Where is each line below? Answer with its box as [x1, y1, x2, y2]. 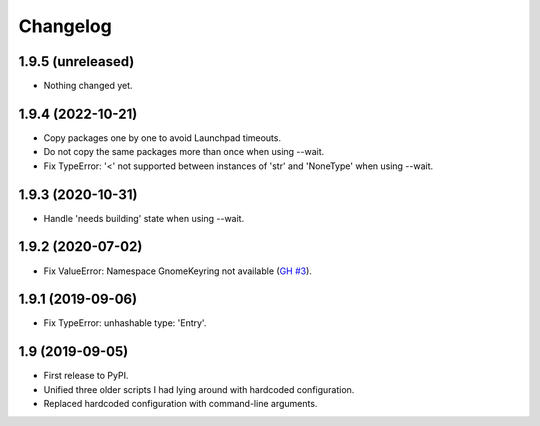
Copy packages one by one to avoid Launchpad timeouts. [43, 131, 282, 144]
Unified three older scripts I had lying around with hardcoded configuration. [43, 383, 355, 395]
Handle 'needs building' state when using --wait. [43, 212, 245, 224]
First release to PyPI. [43, 370, 129, 382]
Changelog [18, 15, 112, 37]
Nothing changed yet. [43, 80, 134, 92]
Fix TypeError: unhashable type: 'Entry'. [43, 317, 207, 329]
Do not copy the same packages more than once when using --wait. [43, 146, 325, 158]
